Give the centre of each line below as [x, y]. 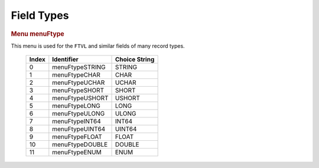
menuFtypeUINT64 [79, 129]
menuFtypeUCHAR [79, 83]
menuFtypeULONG [79, 114]
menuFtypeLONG [76, 106]
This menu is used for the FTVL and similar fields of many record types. [98, 46]
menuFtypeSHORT [78, 90]
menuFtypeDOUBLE [80, 144]
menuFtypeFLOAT [77, 137]
